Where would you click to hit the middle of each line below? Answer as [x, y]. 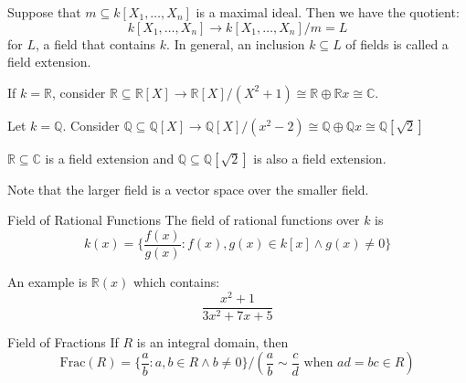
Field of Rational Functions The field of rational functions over [184, 220]
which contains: [176, 282]
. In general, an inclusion [236, 43]
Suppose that [44, 12]
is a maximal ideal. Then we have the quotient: [328, 12]
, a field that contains [95, 43]
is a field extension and [110, 158]
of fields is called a [397, 43]
